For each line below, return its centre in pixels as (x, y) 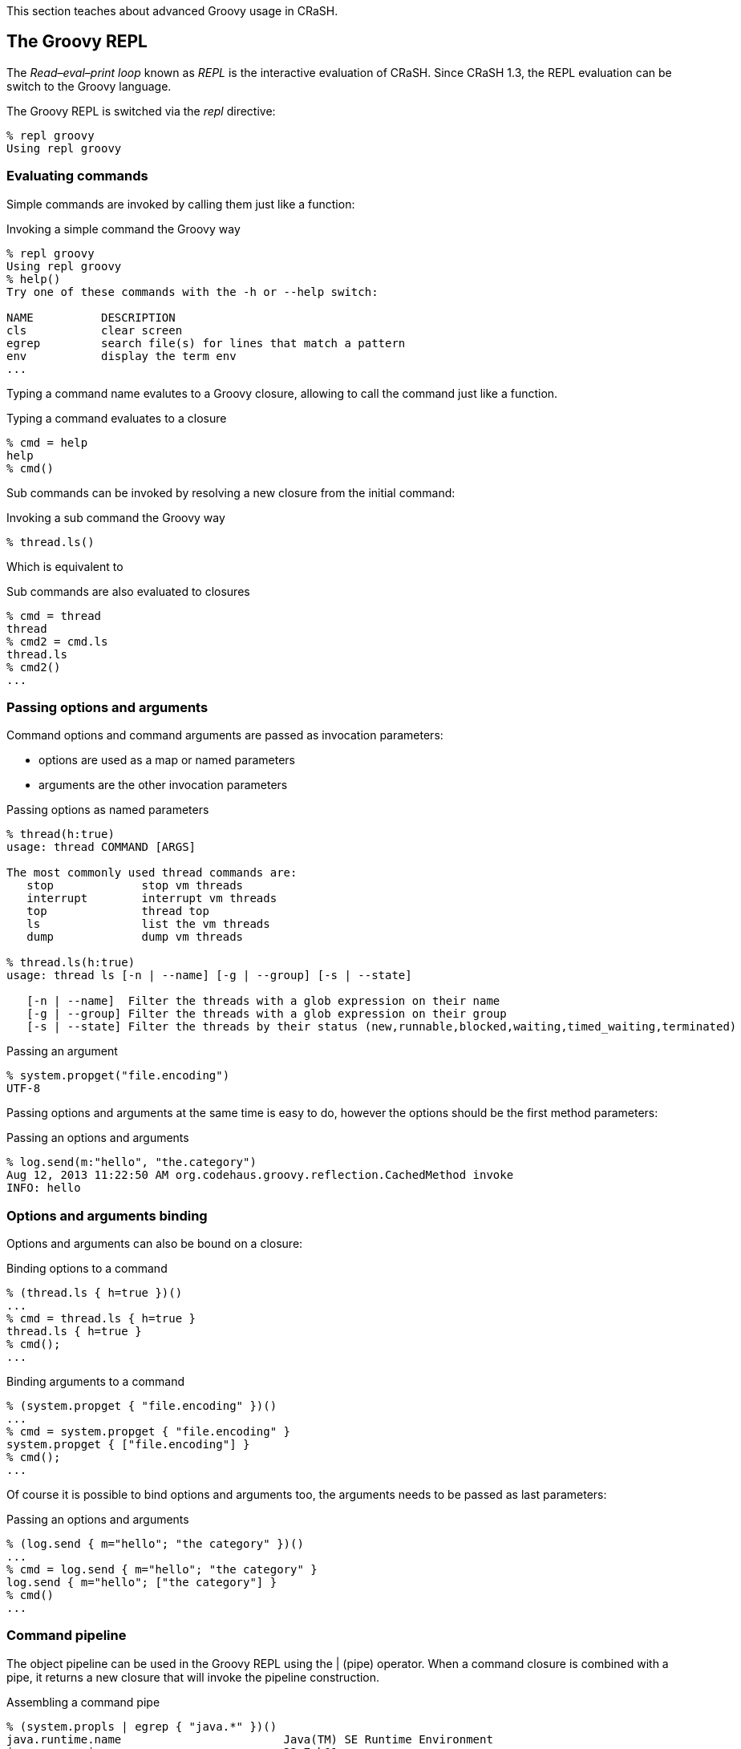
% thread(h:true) (61, 834)
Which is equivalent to (65, 566)
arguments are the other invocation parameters (163, 785)
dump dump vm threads (135, 937)
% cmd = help (47, 442)
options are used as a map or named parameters (167, 760)
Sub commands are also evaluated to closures (128, 591)
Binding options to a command (87, 1269)
